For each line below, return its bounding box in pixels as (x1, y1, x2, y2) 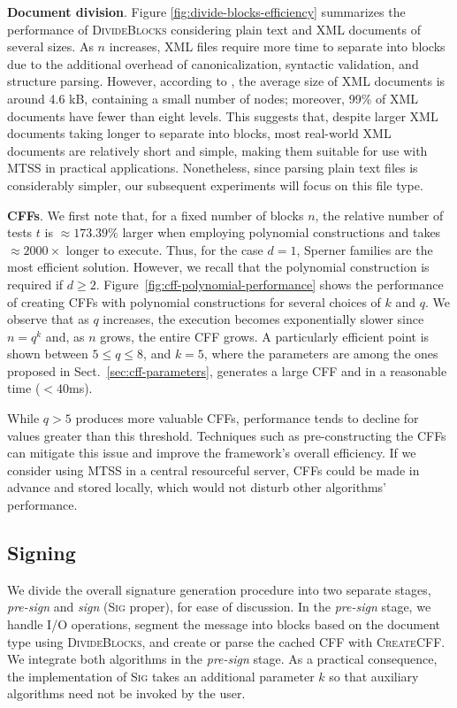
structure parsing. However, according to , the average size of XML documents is (7, 72, 446, 90)
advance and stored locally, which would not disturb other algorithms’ (7, 478, 386, 496)
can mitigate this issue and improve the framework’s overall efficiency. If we (7, 443, 416, 462)
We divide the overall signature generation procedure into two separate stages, (7, 580, 431, 598)
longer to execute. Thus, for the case (65, 240, 263, 258)
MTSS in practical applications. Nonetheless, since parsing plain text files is (7, 158, 418, 177)
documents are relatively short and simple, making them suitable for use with (7, 141, 428, 159)
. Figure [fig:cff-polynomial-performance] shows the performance (95, 274, 444, 293)
